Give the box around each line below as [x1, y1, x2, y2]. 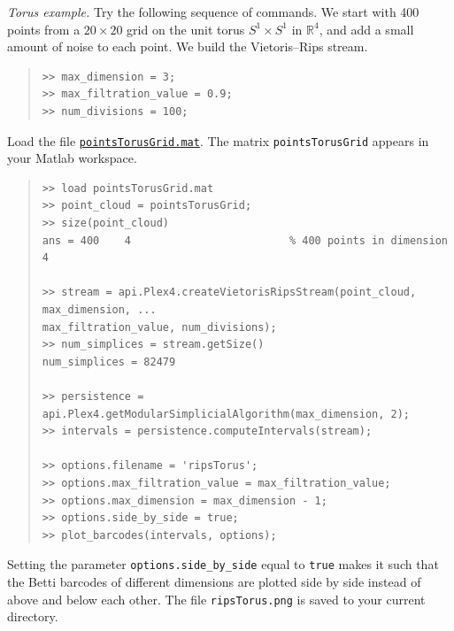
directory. [7, 607, 58, 626]
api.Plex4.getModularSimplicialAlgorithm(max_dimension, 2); [42, 407, 411, 420]
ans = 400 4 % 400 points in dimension [42, 234, 448, 247]
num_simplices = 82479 [42, 355, 176, 368]
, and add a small [319, 19, 414, 38]
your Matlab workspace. [7, 149, 137, 167]
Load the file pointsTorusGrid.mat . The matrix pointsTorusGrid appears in [7, 131, 429, 150]
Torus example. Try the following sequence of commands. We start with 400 [7, 3, 419, 20]
